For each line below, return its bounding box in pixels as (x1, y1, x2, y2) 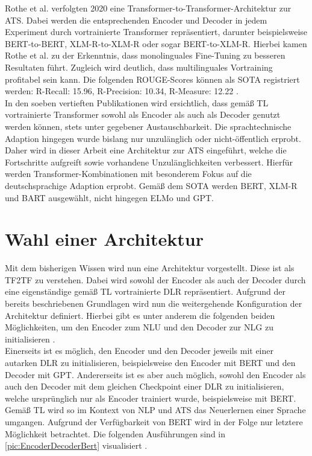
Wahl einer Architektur (5, 226, 204, 251)
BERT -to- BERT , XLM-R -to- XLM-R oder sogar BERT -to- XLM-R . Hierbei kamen (5, 37, 307, 50)
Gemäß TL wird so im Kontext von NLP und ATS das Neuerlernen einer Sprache (5, 403, 306, 416)
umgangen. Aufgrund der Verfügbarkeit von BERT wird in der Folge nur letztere (5, 415, 303, 428)
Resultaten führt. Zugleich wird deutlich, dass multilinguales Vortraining (5, 60, 273, 73)
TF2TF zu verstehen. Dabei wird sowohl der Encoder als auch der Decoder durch (5, 273, 306, 286)
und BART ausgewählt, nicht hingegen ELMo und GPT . (5, 191, 214, 204)
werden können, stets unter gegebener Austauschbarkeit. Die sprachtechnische (5, 120, 292, 132)
